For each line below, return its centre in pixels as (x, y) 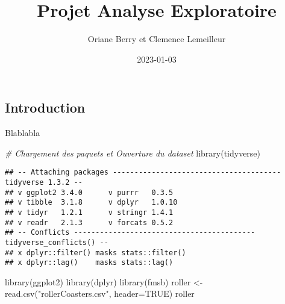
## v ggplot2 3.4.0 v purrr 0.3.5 (89, 192)
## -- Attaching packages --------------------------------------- (143, 172)
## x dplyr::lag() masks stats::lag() (89, 263)
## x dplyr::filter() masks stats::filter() (96, 253)
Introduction (45, 107)
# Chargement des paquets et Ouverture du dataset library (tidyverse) (133, 153)
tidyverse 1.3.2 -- (44, 182)
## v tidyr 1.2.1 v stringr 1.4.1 (89, 212)
